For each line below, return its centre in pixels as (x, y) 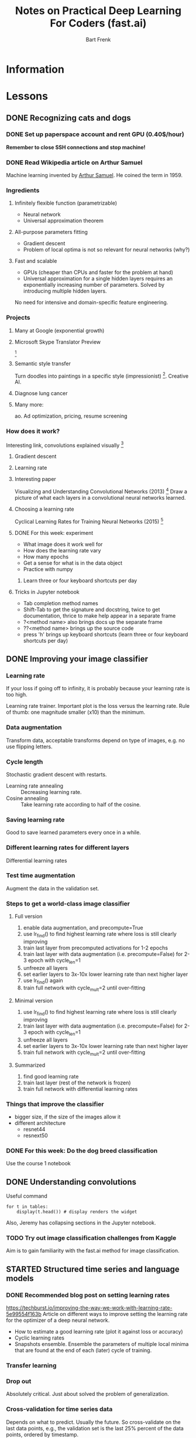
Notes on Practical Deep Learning (98, 11)
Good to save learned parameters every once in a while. (74, 832)
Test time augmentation (41, 876)
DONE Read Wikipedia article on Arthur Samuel (74, 162)
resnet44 (34, 1129)
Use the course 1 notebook (39, 1164)
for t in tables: (27, 1207)
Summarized (30, 1065)
